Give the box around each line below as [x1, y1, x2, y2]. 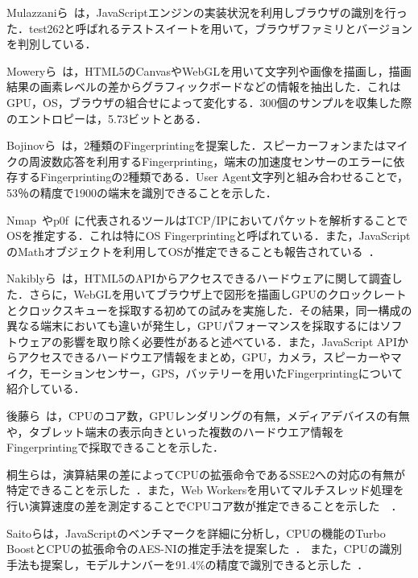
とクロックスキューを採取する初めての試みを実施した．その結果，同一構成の [6, 301, 412, 318]
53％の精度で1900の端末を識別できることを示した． [6, 184, 277, 200]
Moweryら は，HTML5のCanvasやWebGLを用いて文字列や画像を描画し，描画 [6, 62, 412, 79]
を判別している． [6, 35, 97, 52]
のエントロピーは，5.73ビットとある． [6, 109, 207, 126]
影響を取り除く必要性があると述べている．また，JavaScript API [62, 332, 397, 349]
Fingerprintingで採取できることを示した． [6, 439, 224, 456]
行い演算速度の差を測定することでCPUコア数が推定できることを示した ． [6, 497, 403, 514]
